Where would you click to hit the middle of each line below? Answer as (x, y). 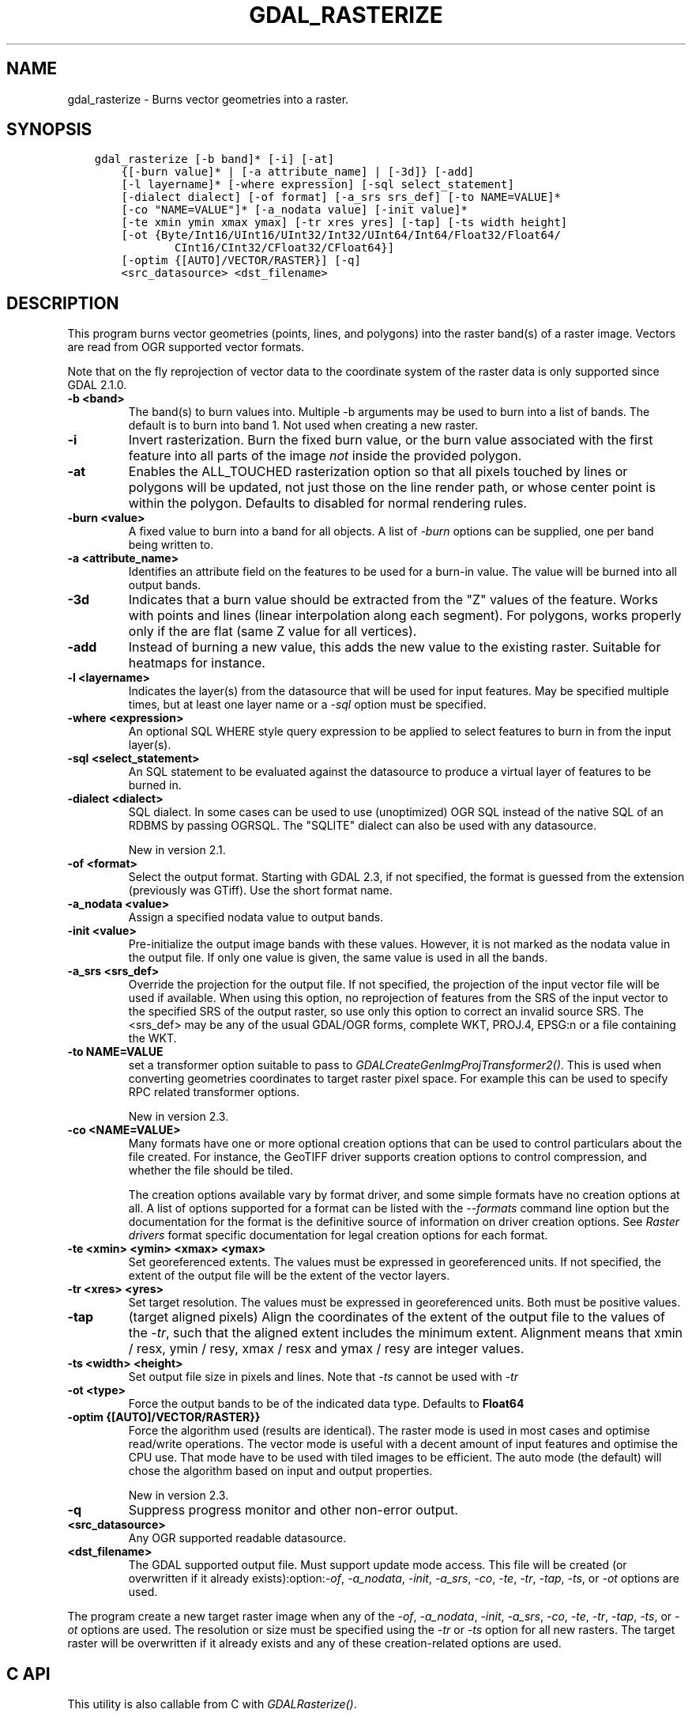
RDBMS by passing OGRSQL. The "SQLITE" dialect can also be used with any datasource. (362, 826)
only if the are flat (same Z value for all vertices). (273, 632)
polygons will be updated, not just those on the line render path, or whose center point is (392, 488)
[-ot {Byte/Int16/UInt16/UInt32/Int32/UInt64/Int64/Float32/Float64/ (341, 235)
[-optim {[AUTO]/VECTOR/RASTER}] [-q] (241, 261)
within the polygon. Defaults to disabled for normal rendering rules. (327, 503)
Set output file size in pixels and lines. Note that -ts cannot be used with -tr (323, 1377)
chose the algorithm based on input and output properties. (280, 1471)
